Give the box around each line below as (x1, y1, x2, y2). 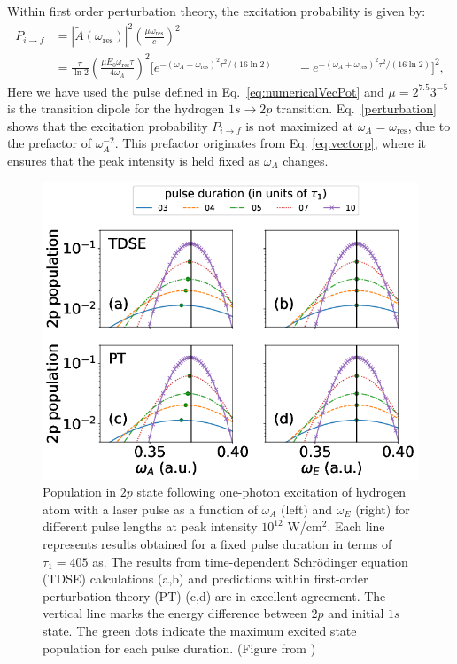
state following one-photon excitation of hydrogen (136, 483, 406, 501)
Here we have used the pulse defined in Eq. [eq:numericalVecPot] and (7, 81, 384, 100)
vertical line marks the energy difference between (43, 604, 307, 622)
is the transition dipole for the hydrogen (7, 99, 225, 118)
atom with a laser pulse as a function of (43, 499, 258, 518)
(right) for (355, 499, 410, 518)
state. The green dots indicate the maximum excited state (43, 622, 357, 640)
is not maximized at (245, 116, 353, 135)
